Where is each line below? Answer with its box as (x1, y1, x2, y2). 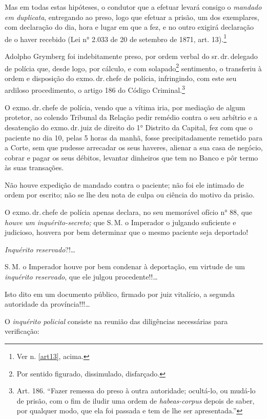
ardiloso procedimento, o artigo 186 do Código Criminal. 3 (5, 83, 185, 95)
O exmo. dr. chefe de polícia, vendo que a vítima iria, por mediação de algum (5, 102, 245, 112)
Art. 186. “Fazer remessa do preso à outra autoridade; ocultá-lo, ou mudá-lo (16, 385, 256, 396)
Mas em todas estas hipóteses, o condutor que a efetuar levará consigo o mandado (5, 2, 262, 12)
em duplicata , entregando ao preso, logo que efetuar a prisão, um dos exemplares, (5, 11, 260, 22)
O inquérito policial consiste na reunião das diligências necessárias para (5, 315, 228, 326)
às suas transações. (5, 162, 64, 173)
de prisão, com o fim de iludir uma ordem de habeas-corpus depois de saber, (16, 395, 255, 406)
